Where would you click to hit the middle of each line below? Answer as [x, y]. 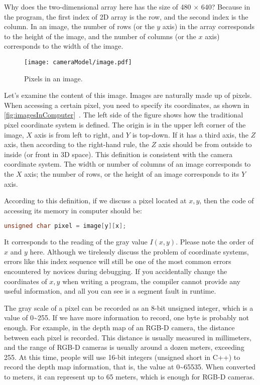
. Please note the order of [215, 242]
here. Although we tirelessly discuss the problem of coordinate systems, [139, 251]
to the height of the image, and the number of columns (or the [100, 36]
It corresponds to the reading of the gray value [76, 242]
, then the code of [227, 201]
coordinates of [26, 281]
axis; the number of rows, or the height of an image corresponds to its [132, 173]
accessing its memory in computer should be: [73, 210]
